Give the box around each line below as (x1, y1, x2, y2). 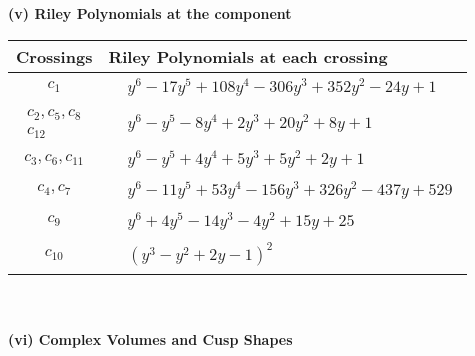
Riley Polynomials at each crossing (108, 44, 388, 68)
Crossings (16, 44, 93, 68)
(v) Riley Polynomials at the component (8, 3, 292, 23)
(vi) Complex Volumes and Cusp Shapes (8, 329, 293, 350)
